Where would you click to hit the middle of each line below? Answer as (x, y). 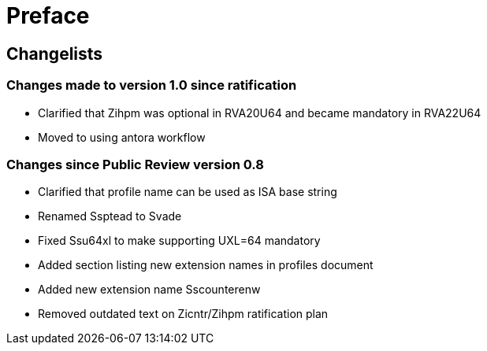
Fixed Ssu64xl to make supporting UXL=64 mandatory (179, 241)
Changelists (55, 54)
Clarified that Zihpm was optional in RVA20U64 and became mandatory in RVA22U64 (260, 113)
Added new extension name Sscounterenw (149, 290)
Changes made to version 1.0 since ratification (152, 85)
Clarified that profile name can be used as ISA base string (188, 192)
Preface (48, 16)
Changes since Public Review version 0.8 (135, 164)
